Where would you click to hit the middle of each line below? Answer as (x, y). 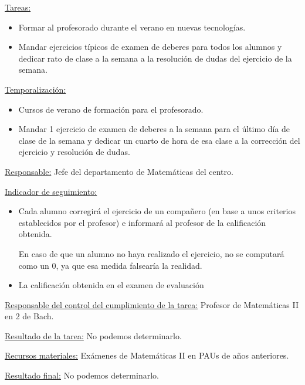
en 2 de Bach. (29, 316)
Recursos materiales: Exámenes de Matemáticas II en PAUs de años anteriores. (147, 355)
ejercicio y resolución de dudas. (74, 152)
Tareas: (18, 7)
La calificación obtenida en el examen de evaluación (111, 285)
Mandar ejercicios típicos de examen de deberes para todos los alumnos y (150, 47)
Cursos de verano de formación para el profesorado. (111, 109)
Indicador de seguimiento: (51, 191)
